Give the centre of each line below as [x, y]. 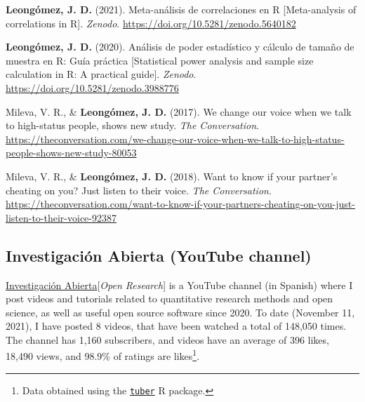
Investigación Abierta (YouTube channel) [159, 255]
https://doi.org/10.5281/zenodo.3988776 [92, 87]
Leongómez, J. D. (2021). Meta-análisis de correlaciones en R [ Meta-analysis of [181, 9]
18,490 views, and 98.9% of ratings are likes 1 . [103, 355]
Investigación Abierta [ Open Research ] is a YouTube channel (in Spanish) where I [179, 284]
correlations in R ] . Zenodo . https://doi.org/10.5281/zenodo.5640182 [151, 23]
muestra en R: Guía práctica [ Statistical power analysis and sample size [160, 60]
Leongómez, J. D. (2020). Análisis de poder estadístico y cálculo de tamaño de [180, 47]
